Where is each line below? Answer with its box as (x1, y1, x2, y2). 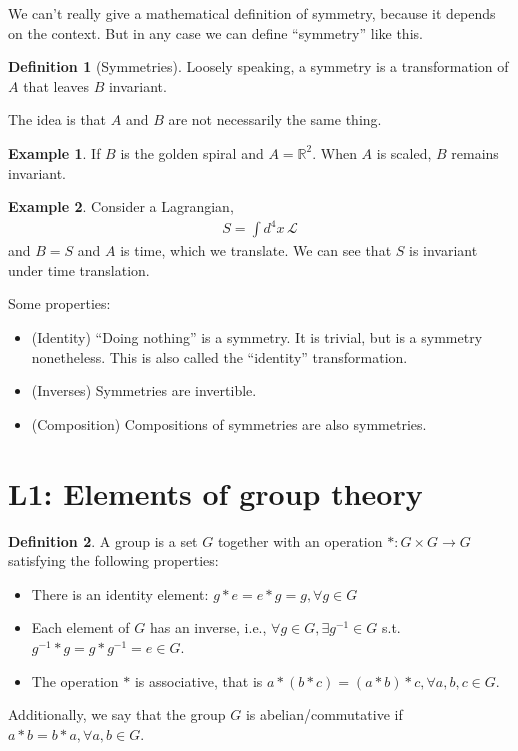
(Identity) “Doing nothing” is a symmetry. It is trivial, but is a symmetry (31, 327, 483, 348)
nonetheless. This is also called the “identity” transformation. (31, 346, 408, 367)
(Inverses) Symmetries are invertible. (31, 380, 257, 401)
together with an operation (217, 530, 383, 551)
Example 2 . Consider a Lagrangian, (8, 196, 234, 217)
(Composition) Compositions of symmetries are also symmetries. (31, 413, 427, 434)
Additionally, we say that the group (8, 704, 226, 725)
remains (451, 142, 499, 163)
